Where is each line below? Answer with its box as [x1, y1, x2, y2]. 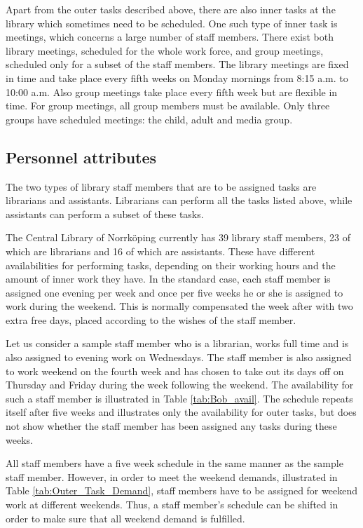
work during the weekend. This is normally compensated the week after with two [6, 299, 353, 313]
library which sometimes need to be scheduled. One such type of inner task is [6, 15, 338, 30]
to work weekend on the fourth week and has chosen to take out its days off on [6, 363, 344, 378]
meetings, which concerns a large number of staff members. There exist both [6, 29, 334, 44]
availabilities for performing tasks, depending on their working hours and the [6, 257, 336, 272]
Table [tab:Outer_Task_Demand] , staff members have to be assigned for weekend [6, 483, 357, 498]
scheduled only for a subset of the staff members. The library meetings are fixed [6, 57, 349, 72]
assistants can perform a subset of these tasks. [6, 206, 204, 221]
